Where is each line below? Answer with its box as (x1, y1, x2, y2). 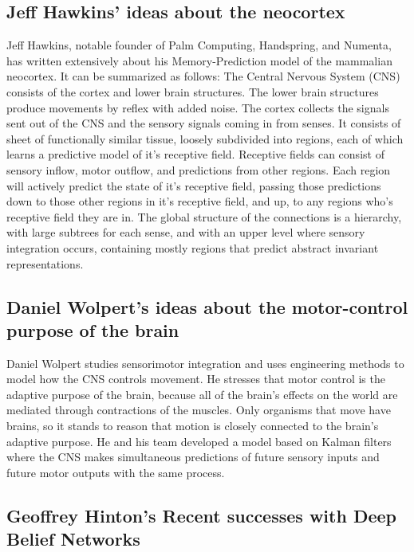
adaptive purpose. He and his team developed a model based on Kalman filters (6, 433, 392, 449)
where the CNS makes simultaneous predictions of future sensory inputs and (6, 448, 380, 465)
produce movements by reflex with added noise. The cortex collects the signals (6, 99, 389, 115)
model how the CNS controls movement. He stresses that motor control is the (6, 370, 385, 387)
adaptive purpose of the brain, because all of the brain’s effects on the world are (6, 386, 398, 402)
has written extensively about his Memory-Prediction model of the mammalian (6, 52, 392, 69)
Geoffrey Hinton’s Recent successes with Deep (6, 503, 396, 527)
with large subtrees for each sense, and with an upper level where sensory (6, 224, 365, 241)
